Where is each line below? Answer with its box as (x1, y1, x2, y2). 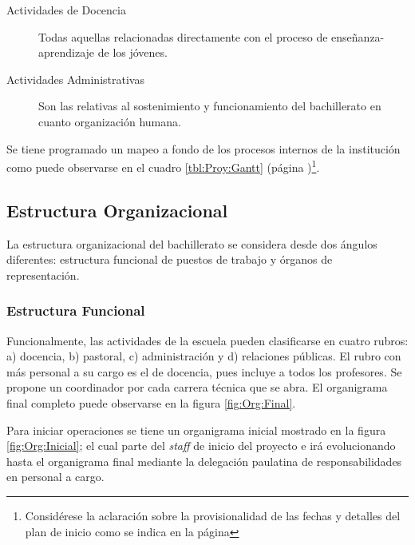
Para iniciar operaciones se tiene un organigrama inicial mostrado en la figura (6, 421, 386, 438)
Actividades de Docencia (6, 2, 126, 18)
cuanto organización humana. (38, 113, 181, 129)
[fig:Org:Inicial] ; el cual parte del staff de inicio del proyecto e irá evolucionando (6, 437, 396, 454)
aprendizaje (38, 44, 95, 61)
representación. (6, 266, 80, 283)
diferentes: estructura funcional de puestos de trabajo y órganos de (6, 251, 333, 268)
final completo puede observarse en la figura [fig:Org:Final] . (6, 394, 296, 411)
